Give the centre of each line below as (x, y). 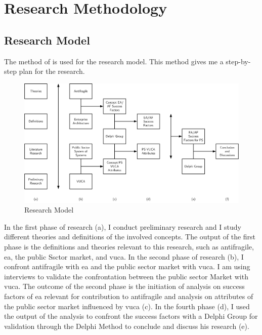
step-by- (238, 61)
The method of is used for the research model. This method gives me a (114, 61)
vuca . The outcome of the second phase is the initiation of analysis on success (124, 286)
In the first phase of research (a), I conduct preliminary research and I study (123, 226)
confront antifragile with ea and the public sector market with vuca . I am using (127, 266)
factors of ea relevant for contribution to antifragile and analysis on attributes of (129, 296)
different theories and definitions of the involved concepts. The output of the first (130, 237)
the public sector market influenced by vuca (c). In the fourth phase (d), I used (127, 306)
